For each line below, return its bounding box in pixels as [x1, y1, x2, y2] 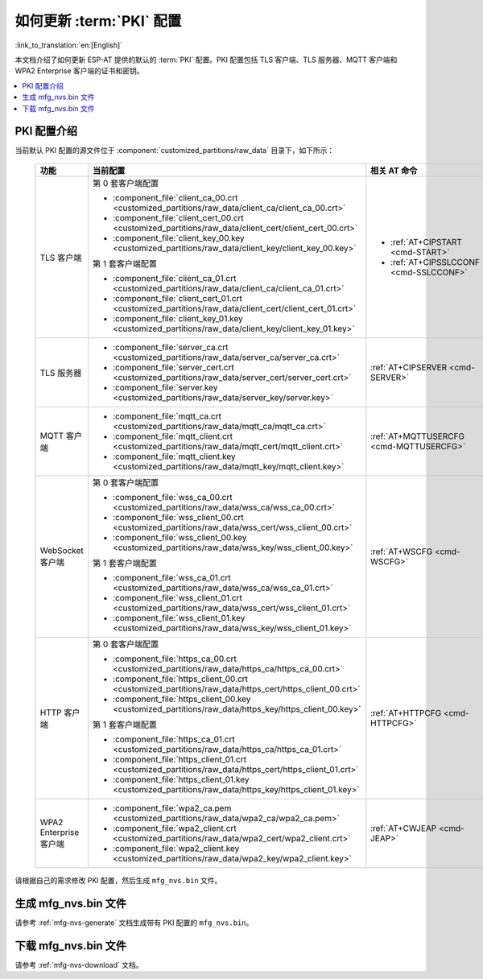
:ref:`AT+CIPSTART [390, 236, 463, 247]
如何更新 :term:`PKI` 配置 [14, 12, 182, 30]
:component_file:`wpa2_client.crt [113, 822, 237, 833]
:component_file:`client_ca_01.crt [113, 272, 237, 283]
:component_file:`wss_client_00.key [113, 531, 247, 543]
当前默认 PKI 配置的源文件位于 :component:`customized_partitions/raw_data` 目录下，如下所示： [14, 146, 335, 155]
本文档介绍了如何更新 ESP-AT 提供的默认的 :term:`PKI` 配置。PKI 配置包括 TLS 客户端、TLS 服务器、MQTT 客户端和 [14, 55, 398, 64]
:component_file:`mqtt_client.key [113, 451, 237, 462]
